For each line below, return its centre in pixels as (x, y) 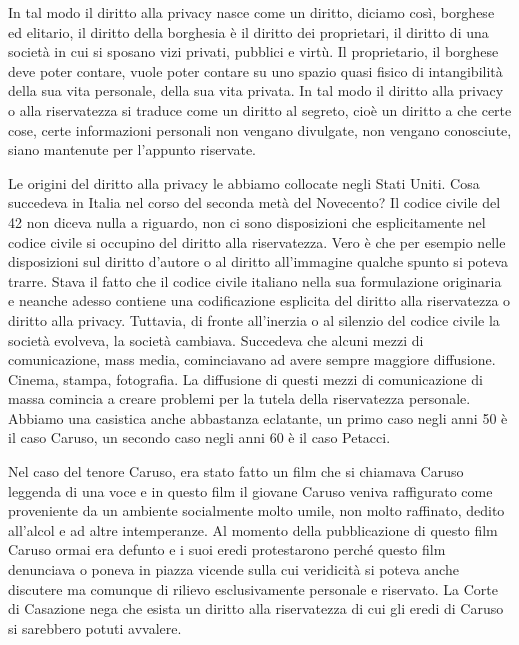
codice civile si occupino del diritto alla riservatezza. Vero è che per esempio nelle (257, 241)
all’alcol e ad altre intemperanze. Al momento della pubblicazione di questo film (253, 529)
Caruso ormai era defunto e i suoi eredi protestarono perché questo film (227, 549)
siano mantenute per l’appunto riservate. (132, 149)
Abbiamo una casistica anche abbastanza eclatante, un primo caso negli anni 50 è (258, 417)
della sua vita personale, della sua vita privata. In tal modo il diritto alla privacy (256, 90)
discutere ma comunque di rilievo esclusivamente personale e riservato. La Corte (253, 588)
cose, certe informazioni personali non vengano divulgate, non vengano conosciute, (260, 129)
